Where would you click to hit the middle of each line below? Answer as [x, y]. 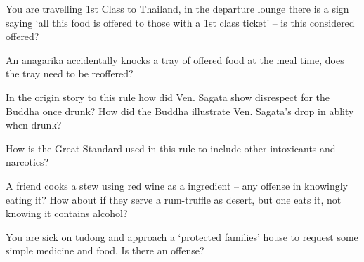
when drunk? [34, 125]
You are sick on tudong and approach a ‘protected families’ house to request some [182, 236]
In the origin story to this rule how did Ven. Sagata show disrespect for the [168, 97]
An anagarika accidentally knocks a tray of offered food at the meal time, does [175, 59]
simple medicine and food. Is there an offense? [105, 250]
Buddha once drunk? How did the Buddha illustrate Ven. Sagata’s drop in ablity [180, 111]
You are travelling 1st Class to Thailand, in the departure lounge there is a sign [177, 8]
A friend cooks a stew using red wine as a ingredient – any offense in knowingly [177, 185]
